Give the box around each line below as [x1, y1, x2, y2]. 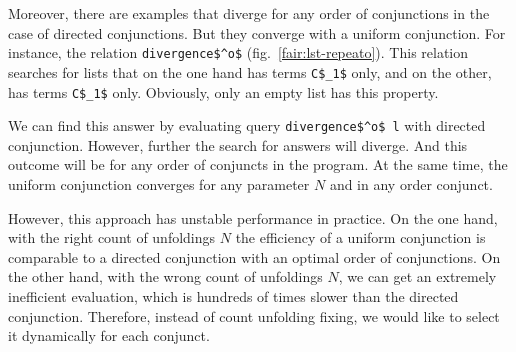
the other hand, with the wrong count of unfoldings [8, 266, 323, 287]
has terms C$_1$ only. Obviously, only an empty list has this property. [8, 81, 439, 102]
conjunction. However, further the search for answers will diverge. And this [8, 134, 468, 155]
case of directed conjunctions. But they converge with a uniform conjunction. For [8, 22, 506, 43]
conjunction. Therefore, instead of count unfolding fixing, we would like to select [8, 305, 500, 326]
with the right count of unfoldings [8, 227, 216, 248]
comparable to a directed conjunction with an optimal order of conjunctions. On [8, 246, 501, 267]
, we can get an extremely [338, 266, 497, 287]
